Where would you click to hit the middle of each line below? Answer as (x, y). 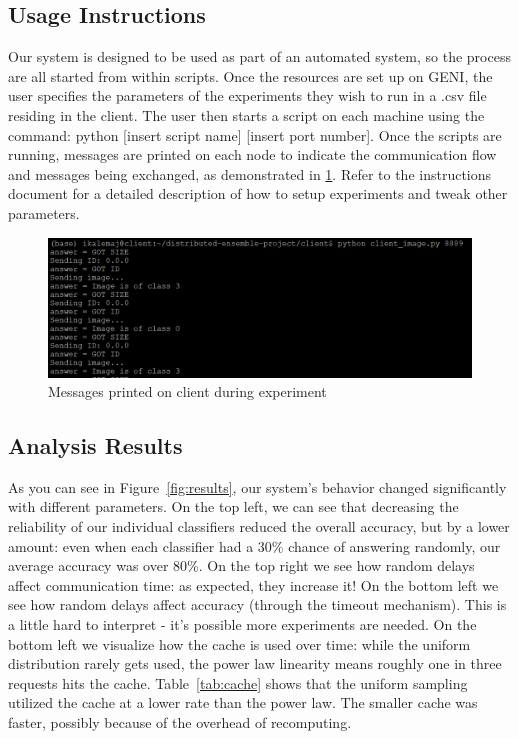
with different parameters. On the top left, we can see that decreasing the (233, 506)
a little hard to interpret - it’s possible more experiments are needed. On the (242, 624)
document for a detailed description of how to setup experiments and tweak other (258, 193)
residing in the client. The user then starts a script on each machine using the (246, 114)
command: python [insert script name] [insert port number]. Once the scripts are (255, 134)
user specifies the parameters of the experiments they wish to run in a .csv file (247, 95)
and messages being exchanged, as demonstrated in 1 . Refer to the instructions (250, 173)
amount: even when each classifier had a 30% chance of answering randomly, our (254, 545)
